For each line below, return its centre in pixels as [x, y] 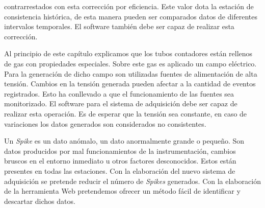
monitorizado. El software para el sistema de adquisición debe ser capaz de [121, 103]
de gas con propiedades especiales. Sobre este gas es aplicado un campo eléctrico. [130, 63]
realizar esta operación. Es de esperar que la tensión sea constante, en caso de [126, 113]
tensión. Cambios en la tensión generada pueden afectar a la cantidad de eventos [130, 84]
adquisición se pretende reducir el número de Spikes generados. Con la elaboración [132, 181]
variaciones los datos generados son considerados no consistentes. [105, 123]
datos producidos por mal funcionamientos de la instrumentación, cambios [120, 151]
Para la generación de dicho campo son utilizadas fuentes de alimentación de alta [131, 73]
